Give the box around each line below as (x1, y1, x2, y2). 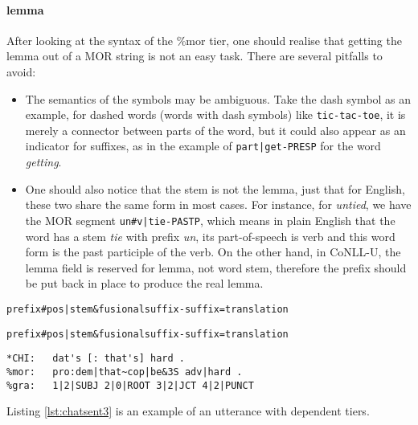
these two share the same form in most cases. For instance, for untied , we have (25, 196, 412, 213)
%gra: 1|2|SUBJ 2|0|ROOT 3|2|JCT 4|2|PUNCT (6, 379, 254, 391)
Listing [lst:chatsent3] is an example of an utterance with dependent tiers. (6, 403, 370, 419)
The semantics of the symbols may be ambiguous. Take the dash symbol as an (25, 90, 412, 107)
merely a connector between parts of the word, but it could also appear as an (25, 121, 406, 138)
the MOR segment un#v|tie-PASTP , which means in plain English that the (25, 211, 395, 228)
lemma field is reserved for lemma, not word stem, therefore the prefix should (25, 259, 407, 276)
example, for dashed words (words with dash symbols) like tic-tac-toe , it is (25, 106, 406, 123)
